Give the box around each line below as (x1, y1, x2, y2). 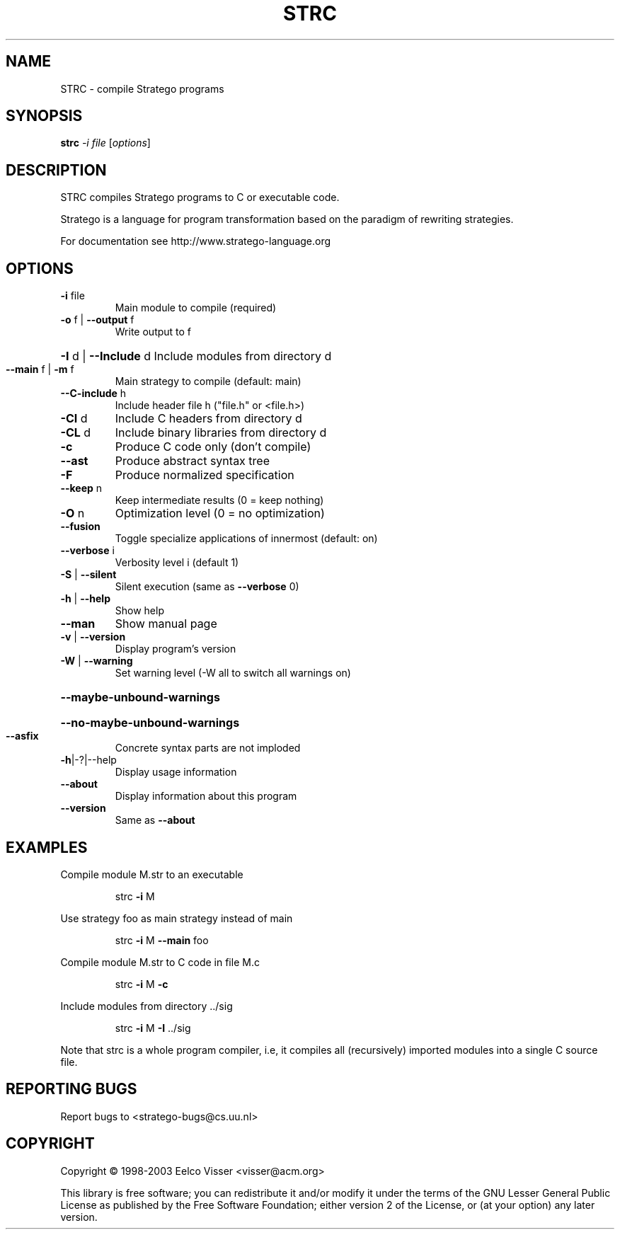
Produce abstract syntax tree (115, 454, 270, 469)
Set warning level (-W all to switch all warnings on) (115, 667, 351, 679)
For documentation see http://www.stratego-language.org (60, 235, 331, 248)
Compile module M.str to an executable (60, 868, 243, 880)
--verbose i (60, 544, 115, 557)
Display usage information (115, 766, 237, 779)
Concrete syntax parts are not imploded (115, 742, 301, 754)
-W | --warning (60, 655, 133, 667)
